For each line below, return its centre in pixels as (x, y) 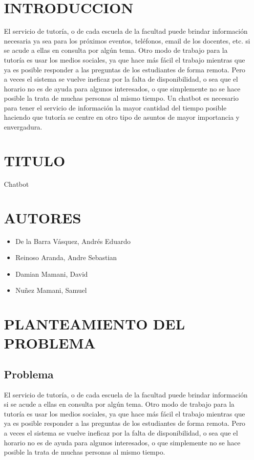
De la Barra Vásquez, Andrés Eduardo (73, 241)
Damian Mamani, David (52, 274)
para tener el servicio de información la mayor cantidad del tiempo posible (115, 107)
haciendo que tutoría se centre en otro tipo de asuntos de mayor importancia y (122, 117)
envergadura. (23, 127)
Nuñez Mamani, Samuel (51, 290)
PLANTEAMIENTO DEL (95, 324)
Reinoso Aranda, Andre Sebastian (66, 257)
